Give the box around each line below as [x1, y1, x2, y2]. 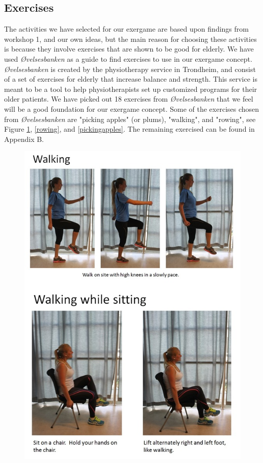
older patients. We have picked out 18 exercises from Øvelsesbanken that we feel [4, 93, 253, 104]
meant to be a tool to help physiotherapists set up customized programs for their [4, 83, 257, 94]
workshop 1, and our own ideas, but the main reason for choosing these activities [4, 33, 257, 44]
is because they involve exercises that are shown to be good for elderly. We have [4, 43, 254, 54]
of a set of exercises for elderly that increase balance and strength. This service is [4, 74, 258, 84]
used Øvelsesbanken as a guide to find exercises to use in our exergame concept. [4, 53, 252, 64]
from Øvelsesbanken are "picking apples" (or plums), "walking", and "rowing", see [4, 113, 256, 124]
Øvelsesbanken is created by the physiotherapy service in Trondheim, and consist [4, 63, 256, 74]
